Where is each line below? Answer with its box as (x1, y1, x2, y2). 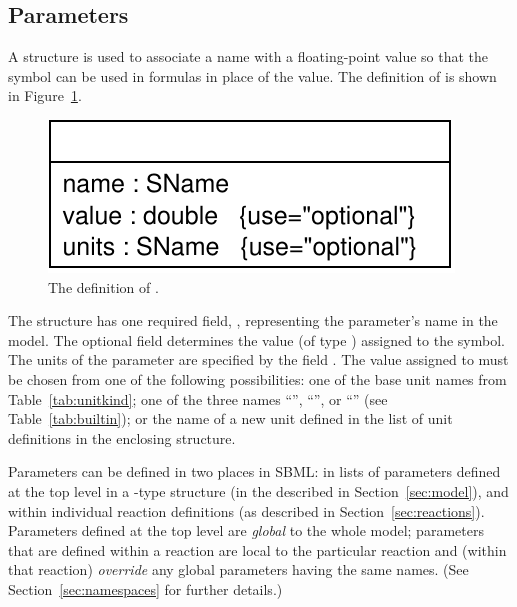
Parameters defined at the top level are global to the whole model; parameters (8, 520, 484, 541)
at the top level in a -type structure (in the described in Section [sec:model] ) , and (8, 480, 509, 501)
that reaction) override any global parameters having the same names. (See (8, 559, 469, 580)
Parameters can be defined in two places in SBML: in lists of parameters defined (8, 461, 501, 482)
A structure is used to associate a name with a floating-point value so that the (8, 46, 489, 67)
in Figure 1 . (8, 85, 82, 106)
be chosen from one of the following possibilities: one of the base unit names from (8, 368, 507, 389)
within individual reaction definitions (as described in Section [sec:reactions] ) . (8, 500, 485, 521)
